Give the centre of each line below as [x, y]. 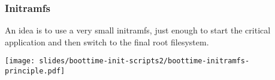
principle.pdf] [35, 71]
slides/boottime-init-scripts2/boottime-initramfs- [144, 61]
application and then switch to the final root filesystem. [107, 41]
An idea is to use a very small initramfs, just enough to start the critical [138, 30]
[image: [20, 61]
